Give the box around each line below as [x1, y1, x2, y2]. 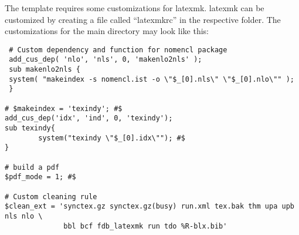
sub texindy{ [5, 124, 55, 133]
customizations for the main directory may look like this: [5, 25, 209, 37]
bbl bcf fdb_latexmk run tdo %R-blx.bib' [63, 221, 227, 230]
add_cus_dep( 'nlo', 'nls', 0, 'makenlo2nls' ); [9, 55, 202, 64]
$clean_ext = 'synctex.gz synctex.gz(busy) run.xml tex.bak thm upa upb [5, 202, 294, 211]
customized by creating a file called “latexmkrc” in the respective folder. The [5, 13, 281, 25]
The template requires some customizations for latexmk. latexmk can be [5, 2, 264, 14]
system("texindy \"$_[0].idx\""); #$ [38, 133, 185, 142]
